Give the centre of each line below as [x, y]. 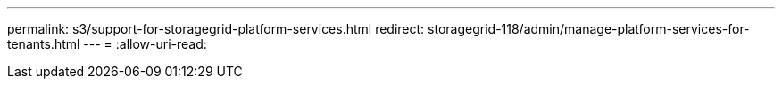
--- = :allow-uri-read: [145, 44]
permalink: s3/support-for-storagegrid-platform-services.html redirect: [216, 29]
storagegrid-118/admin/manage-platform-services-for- [589, 29]
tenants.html [44, 44]
